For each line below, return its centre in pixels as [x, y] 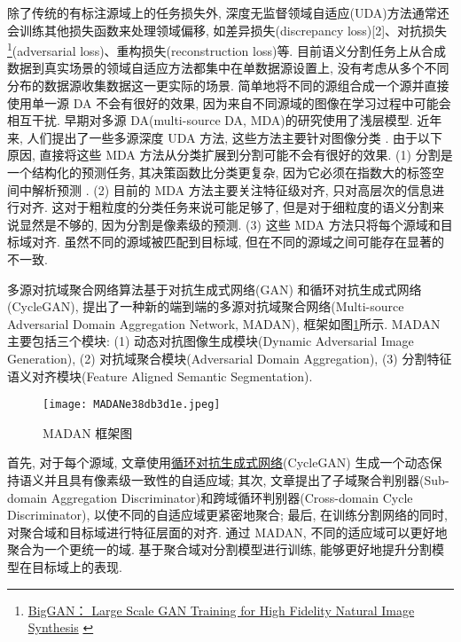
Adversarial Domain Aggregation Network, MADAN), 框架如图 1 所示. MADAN [224, 323]
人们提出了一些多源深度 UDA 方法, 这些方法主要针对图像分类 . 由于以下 [234, 137]
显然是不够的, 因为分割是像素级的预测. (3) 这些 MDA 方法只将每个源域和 [230, 224]
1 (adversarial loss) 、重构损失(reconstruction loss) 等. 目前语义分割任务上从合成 [227, 49]
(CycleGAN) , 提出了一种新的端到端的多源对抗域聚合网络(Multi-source [206, 306]
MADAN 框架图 [88, 432]
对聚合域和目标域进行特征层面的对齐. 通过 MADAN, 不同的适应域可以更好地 [227, 532]
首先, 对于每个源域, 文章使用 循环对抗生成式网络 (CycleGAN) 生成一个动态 [219, 462]
